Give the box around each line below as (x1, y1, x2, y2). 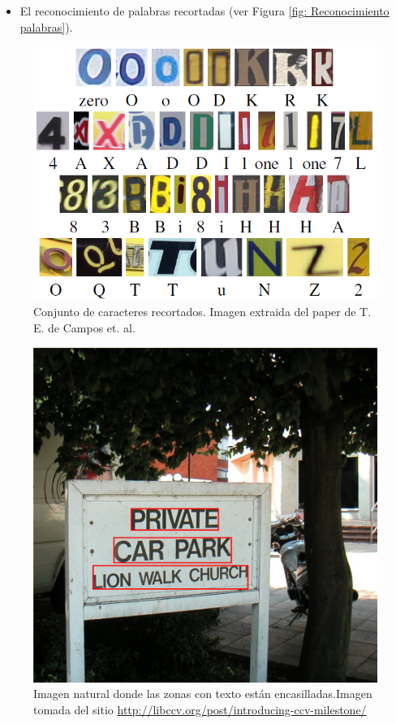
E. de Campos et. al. (33, 319, 136, 336)
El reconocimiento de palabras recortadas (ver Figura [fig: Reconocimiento (19, 2, 390, 19)
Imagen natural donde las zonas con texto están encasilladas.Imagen (33, 685, 372, 702)
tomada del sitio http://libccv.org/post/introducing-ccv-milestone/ (33, 700, 367, 717)
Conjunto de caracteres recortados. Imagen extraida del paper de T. (33, 303, 372, 320)
